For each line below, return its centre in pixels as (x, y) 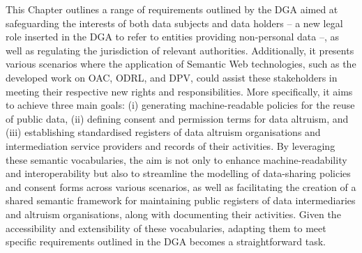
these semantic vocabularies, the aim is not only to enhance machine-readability (176, 159)
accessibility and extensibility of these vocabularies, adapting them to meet (166, 228)
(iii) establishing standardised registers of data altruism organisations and (163, 132)
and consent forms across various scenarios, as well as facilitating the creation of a (181, 186)
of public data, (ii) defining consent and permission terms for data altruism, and (177, 118)
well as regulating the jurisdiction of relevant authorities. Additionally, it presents (180, 50)
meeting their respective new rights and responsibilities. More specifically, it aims (179, 91)
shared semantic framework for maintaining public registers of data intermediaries (181, 200)
